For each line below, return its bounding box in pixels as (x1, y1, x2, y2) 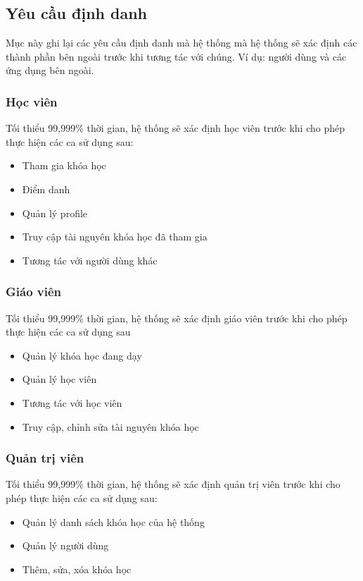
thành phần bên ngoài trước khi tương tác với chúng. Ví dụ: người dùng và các (6, 49, 347, 63)
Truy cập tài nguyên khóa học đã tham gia (22, 229, 208, 244)
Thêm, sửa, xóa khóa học (22, 561, 132, 576)
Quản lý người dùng (22, 538, 109, 553)
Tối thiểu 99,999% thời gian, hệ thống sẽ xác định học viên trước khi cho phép (6, 121, 345, 135)
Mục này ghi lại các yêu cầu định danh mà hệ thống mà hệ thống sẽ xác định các (6, 35, 357, 50)
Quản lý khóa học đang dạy (22, 348, 142, 362)
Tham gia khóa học (22, 158, 106, 173)
